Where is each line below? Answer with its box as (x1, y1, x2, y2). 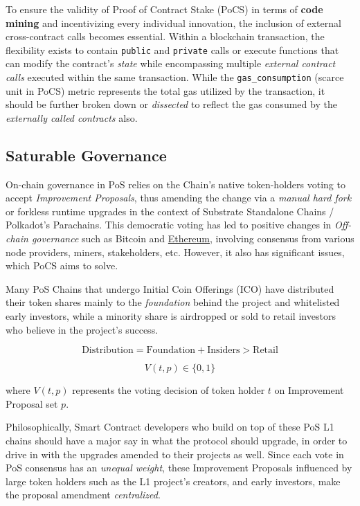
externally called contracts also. (6, 110, 138, 125)
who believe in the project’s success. (6, 322, 159, 336)
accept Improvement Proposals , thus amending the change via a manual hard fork (6, 190, 352, 205)
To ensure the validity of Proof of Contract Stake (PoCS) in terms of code (6, 2, 323, 16)
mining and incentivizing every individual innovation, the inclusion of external (6, 15, 341, 30)
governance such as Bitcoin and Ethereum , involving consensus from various (31, 231, 354, 246)
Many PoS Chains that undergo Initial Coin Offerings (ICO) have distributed (6, 281, 334, 296)
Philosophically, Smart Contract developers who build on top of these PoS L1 (6, 419, 334, 434)
